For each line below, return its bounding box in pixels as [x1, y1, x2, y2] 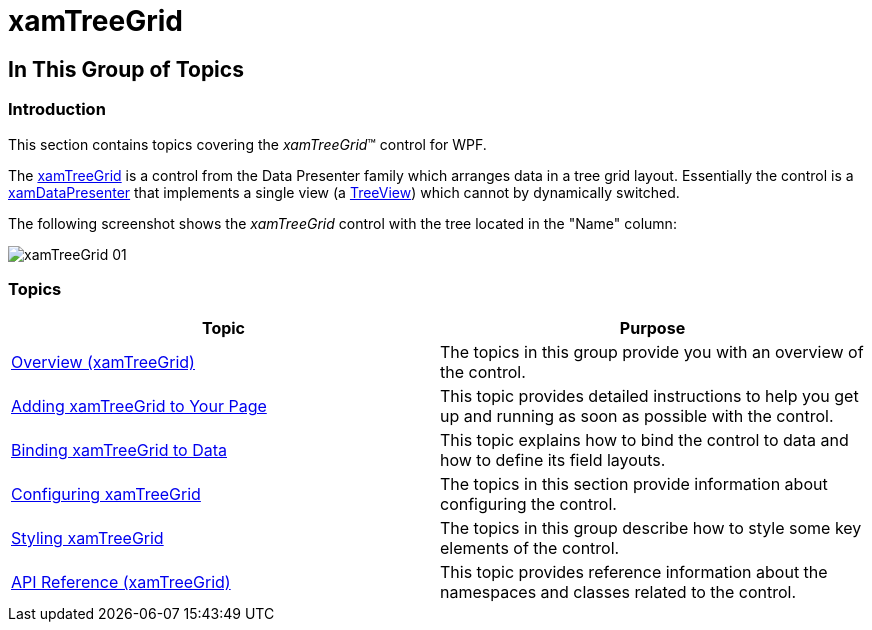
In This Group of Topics [8, 56, 244, 82]
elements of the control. [440, 538, 620, 559]
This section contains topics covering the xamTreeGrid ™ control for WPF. [8, 135, 487, 153]
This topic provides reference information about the [440, 562, 828, 583]
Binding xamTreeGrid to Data [11, 440, 227, 461]
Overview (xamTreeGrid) [11, 352, 195, 373]
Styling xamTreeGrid [11, 528, 164, 549]
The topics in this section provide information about [440, 474, 828, 495]
